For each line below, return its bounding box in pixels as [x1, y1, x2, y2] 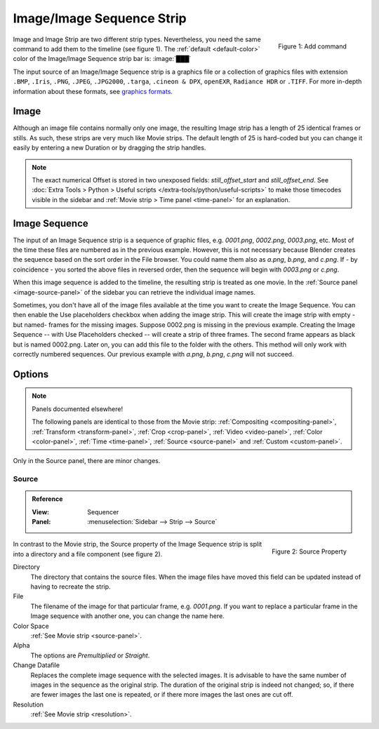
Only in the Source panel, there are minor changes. [13, 457, 161, 465]
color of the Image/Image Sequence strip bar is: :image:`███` [13, 55, 192, 63]
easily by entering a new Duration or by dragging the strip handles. [13, 144, 206, 152]
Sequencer [87, 507, 119, 516]
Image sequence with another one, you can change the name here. [30, 612, 225, 620]
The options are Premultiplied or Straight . [30, 651, 150, 660]
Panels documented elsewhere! [32, 404, 123, 413]
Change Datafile [13, 661, 60, 669]
